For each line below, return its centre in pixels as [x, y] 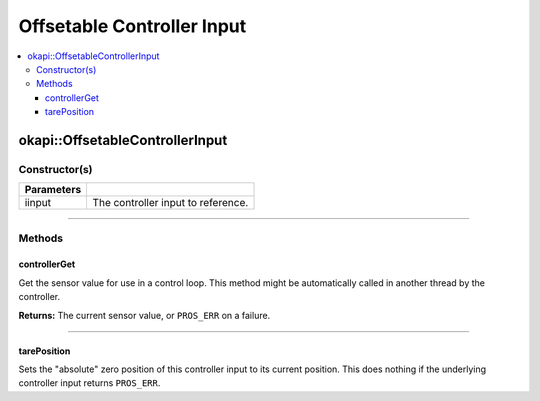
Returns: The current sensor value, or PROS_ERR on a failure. [144, 315]
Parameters [53, 190]
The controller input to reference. [170, 203]
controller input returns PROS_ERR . [89, 383]
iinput [38, 203]
